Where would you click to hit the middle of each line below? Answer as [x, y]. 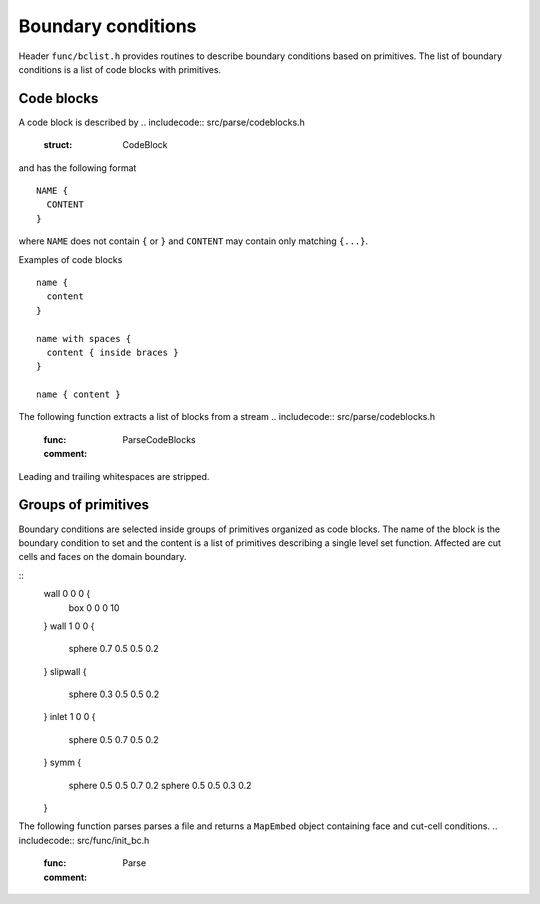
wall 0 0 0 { [67, 594]
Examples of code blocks [70, 259]
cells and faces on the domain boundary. [102, 557]
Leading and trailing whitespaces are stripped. [114, 476]
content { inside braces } [112, 352]
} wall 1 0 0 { [69, 626]
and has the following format [77, 167]
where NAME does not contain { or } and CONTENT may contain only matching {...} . [193, 241]
